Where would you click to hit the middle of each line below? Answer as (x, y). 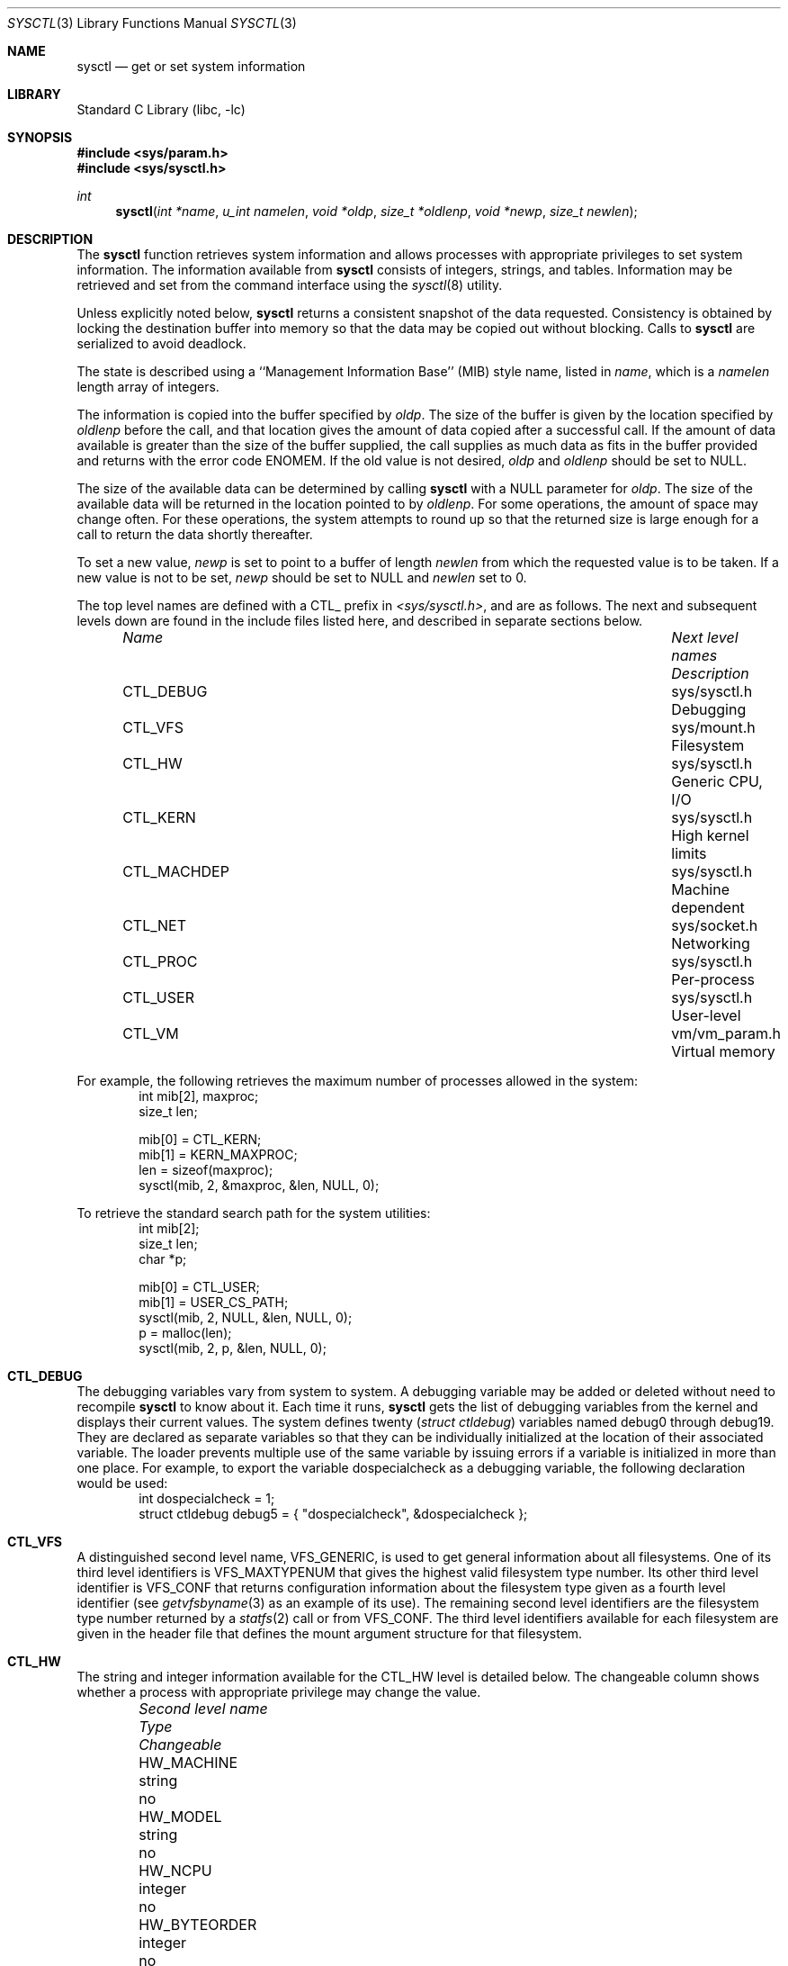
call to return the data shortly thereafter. (195, 534)
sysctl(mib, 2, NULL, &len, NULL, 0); (246, 1317)
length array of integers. (148, 387)
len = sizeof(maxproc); (206, 1170)
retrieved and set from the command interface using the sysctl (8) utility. (290, 285)
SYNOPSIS (40, 137)
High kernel (710, 835)
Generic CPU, (717, 781)
